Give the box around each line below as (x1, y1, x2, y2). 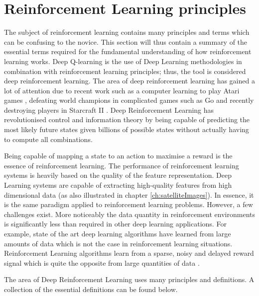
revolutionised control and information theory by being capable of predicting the (4, 114, 250, 125)
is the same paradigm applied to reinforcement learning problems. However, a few (4, 199, 253, 210)
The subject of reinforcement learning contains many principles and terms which (4, 27, 250, 37)
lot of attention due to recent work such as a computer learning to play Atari (4, 85, 240, 95)
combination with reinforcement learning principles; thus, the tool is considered (4, 66, 246, 76)
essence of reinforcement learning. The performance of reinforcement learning (4, 160, 239, 170)
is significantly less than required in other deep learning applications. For (4, 219, 227, 229)
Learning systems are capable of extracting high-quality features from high (4, 180, 232, 190)
